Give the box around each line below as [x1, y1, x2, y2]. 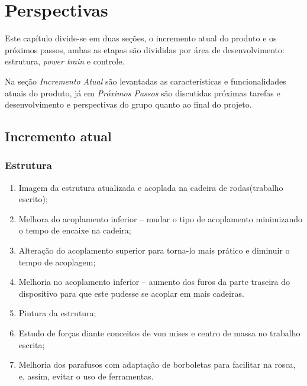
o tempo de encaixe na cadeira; [18, 224, 131, 236]
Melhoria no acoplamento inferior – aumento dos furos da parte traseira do [18, 275, 290, 288]
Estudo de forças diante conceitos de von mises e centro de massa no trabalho [18, 327, 300, 339]
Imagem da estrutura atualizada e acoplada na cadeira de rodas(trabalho [18, 181, 283, 193]
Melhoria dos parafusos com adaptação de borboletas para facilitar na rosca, [18, 358, 296, 371]
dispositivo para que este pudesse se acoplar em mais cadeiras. [18, 287, 244, 299]
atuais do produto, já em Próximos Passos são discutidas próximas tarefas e [5, 86, 280, 99]
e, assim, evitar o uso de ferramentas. [18, 369, 154, 382]
